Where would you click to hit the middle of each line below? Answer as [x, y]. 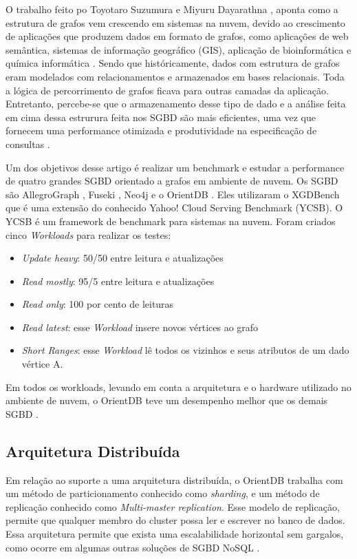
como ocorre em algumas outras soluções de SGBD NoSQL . [133, 547]
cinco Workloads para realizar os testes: [88, 234]
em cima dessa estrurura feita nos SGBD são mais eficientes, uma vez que [161, 117]
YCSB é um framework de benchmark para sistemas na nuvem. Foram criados [171, 221]
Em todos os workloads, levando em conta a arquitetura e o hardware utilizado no [178, 387]
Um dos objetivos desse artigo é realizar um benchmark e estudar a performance [175, 167]
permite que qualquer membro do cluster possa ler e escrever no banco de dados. [175, 520]
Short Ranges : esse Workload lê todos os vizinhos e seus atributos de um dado [185, 350]
